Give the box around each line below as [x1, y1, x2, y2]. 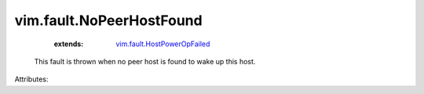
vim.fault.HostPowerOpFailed [115, 39, 210, 49]
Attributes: [14, 74, 49, 84]
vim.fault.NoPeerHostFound [14, 12, 203, 29]
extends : [53, 39, 84, 49]
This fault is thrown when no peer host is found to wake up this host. [34, 56, 256, 66]
